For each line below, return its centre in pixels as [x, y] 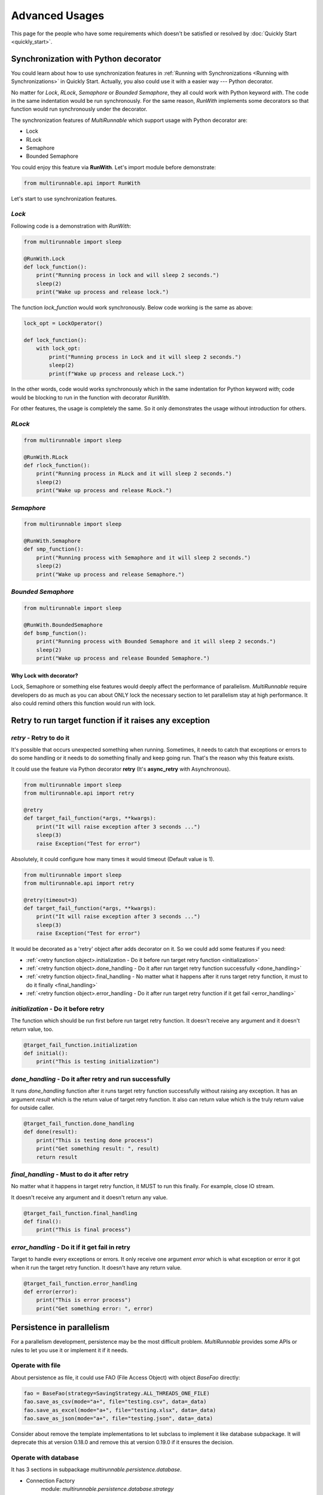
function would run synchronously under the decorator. [79, 109]
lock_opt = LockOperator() [63, 324]
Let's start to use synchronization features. [64, 199]
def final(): [43, 1222]
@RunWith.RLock [46, 457]
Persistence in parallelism [60, 1328]
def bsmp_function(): [55, 633]
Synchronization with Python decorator [86, 59]
